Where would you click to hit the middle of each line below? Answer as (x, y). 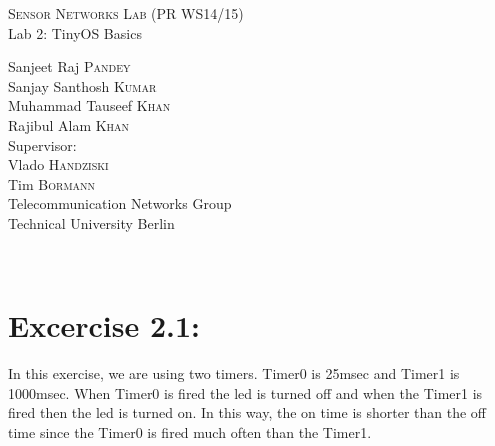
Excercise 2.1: (104, 325)
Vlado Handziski (58, 164)
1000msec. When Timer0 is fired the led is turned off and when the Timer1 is (245, 392)
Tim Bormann (52, 183)
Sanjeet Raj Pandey (69, 66)
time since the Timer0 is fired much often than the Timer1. (190, 432)
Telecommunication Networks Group (120, 203)
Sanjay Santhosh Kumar (82, 85)
